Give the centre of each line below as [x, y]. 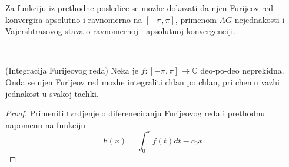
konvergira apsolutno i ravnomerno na [74, 19]
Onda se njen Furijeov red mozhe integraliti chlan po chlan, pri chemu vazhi [142, 81]
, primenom [196, 19]
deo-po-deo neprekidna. [242, 70]
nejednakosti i [260, 19]
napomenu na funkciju [46, 124]
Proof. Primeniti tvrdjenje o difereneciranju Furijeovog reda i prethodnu [135, 113]
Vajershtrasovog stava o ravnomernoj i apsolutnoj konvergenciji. [120, 31]
